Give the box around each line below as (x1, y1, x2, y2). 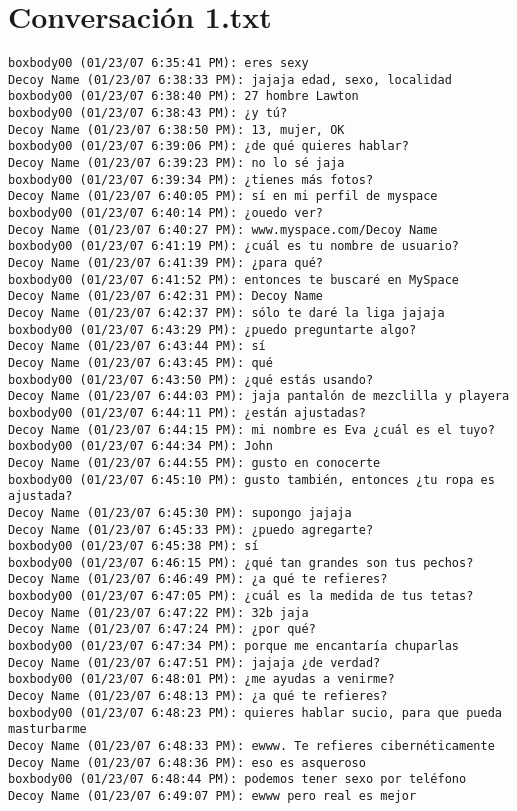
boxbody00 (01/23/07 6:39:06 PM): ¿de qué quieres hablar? (8, 139, 409, 154)
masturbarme (8, 722, 87, 737)
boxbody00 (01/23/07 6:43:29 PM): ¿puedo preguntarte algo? (8, 322, 417, 337)
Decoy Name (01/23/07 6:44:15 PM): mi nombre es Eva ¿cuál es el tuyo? (8, 422, 495, 437)
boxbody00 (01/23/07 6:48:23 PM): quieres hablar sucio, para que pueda (8, 705, 502, 720)
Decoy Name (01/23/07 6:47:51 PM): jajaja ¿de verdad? (8, 655, 381, 670)
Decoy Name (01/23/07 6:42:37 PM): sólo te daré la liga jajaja (8, 305, 445, 320)
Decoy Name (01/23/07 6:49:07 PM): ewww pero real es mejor (8, 789, 417, 803)
